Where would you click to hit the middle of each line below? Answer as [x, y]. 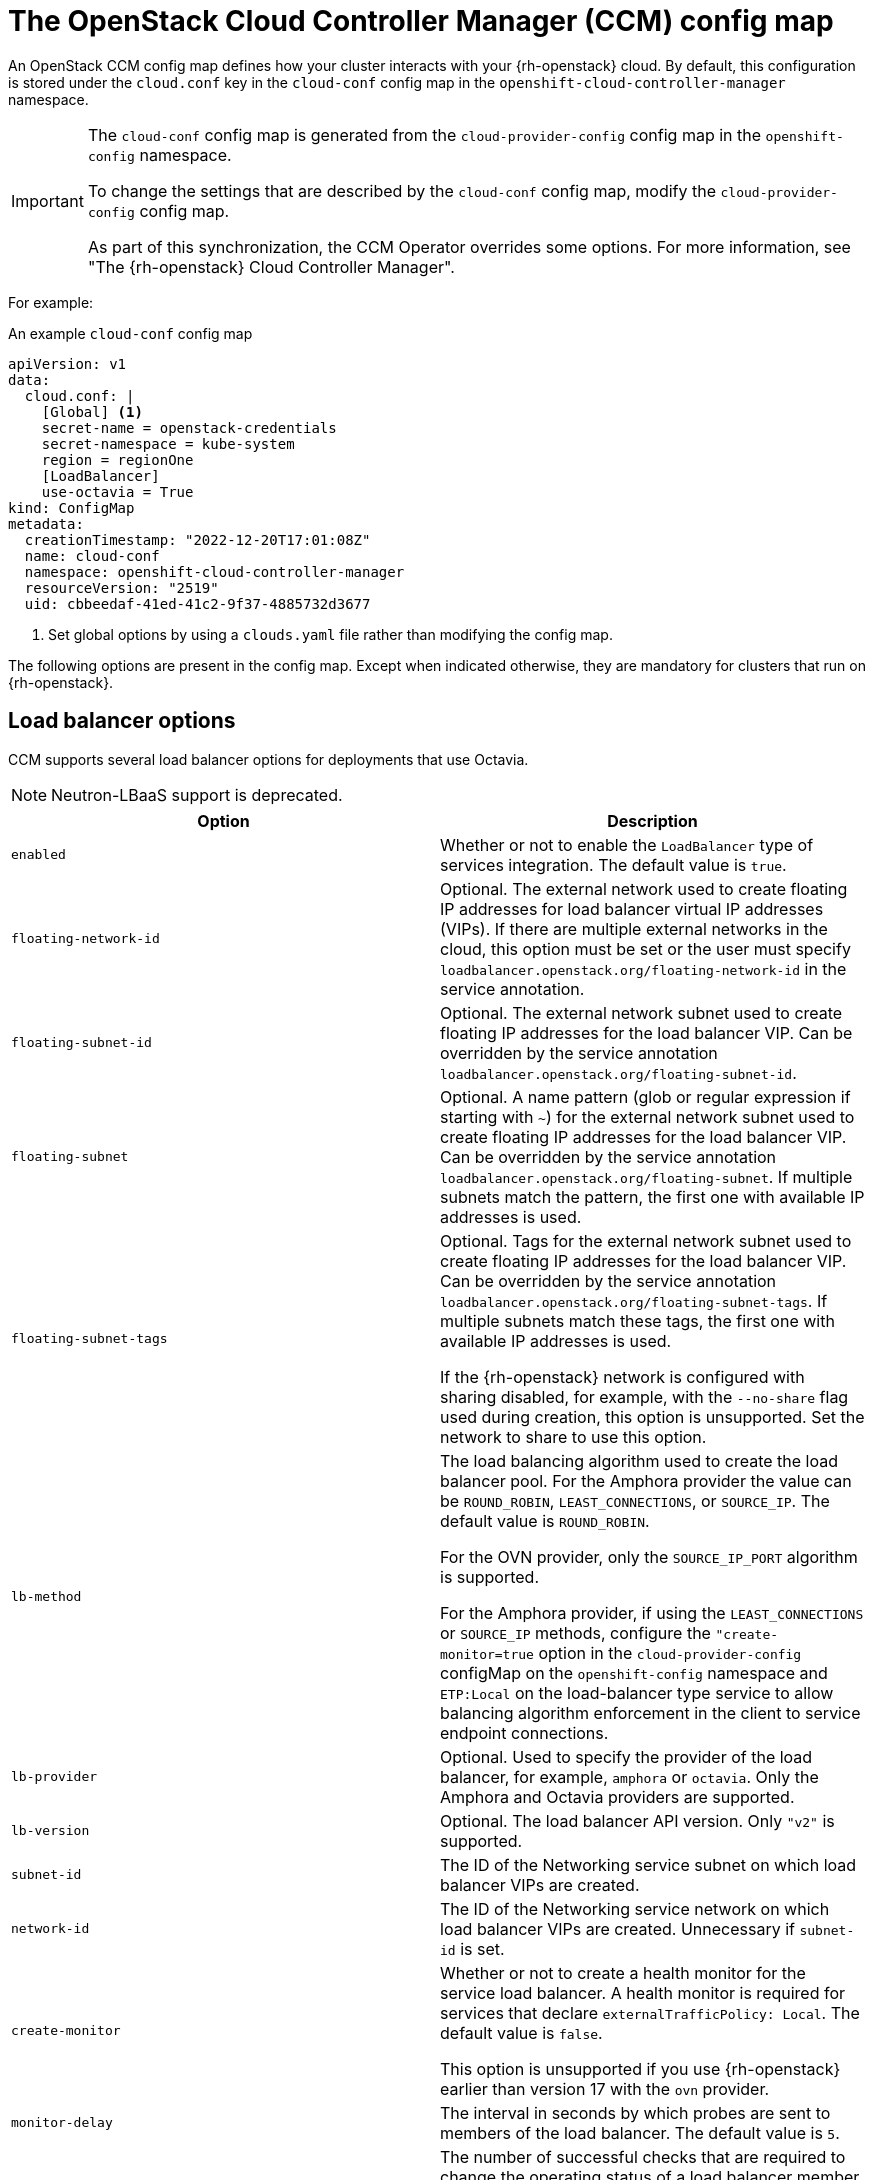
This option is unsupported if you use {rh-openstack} [640, 2068]
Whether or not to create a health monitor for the [623, 1972]
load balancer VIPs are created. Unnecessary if [617, 1928]
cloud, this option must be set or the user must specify [645, 948]
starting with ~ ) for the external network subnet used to [647, 1116]
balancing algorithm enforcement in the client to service [650, 1712]
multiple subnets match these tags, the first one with [637, 1320]
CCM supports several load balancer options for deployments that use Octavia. [268, 759]
